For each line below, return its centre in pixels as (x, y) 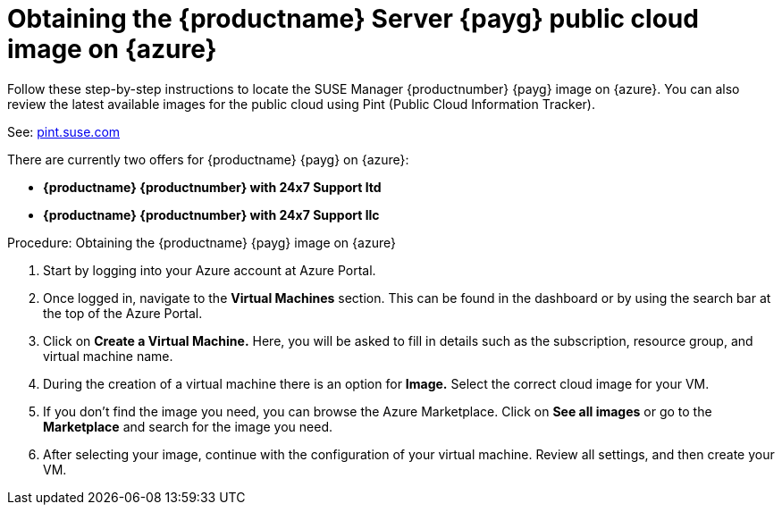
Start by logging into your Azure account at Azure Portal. (210, 270)
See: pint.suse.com (64, 131)
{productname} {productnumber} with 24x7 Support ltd (212, 187)
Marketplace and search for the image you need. (188, 426)
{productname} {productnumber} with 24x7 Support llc (211, 214)
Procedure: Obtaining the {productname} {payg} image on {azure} (202, 242)
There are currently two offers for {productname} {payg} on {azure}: (208, 159)
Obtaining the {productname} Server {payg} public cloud (353, 19)
